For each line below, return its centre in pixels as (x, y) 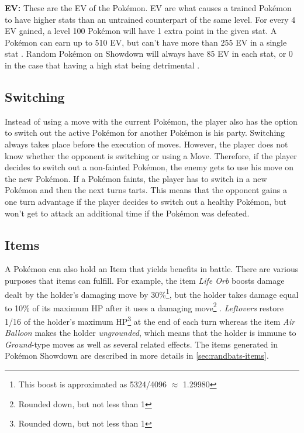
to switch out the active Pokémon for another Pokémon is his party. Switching (145, 133)
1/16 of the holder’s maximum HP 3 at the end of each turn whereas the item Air (150, 320)
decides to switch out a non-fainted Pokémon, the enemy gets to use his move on (149, 167)
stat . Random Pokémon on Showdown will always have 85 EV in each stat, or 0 (149, 54)
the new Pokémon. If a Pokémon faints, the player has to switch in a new (136, 178)
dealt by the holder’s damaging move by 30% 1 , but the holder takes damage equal (152, 293)
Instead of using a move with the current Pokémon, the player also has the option (151, 121)
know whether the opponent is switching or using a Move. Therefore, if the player (151, 155)
